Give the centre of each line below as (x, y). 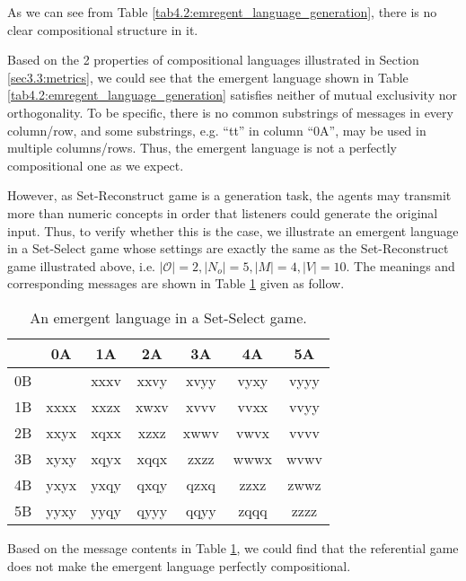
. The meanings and (400, 265)
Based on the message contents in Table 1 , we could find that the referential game (233, 547)
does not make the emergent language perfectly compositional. (179, 565)
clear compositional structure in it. (103, 29)
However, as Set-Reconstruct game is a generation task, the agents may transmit (229, 195)
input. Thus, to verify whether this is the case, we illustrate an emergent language (233, 230)
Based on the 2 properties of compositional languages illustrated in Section (213, 60)
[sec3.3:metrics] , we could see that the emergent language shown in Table (208, 77)
